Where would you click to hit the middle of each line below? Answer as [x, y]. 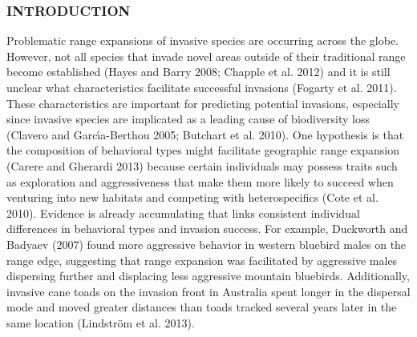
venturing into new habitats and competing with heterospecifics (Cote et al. [192, 197]
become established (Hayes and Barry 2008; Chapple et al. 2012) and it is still [198, 72]
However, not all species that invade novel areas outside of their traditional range [206, 56]
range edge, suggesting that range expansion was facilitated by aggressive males [202, 260]
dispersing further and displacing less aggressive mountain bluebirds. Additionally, [208, 276]
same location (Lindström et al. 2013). [101, 322]
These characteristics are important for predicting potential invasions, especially [203, 103]
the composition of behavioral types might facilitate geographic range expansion [203, 150]
